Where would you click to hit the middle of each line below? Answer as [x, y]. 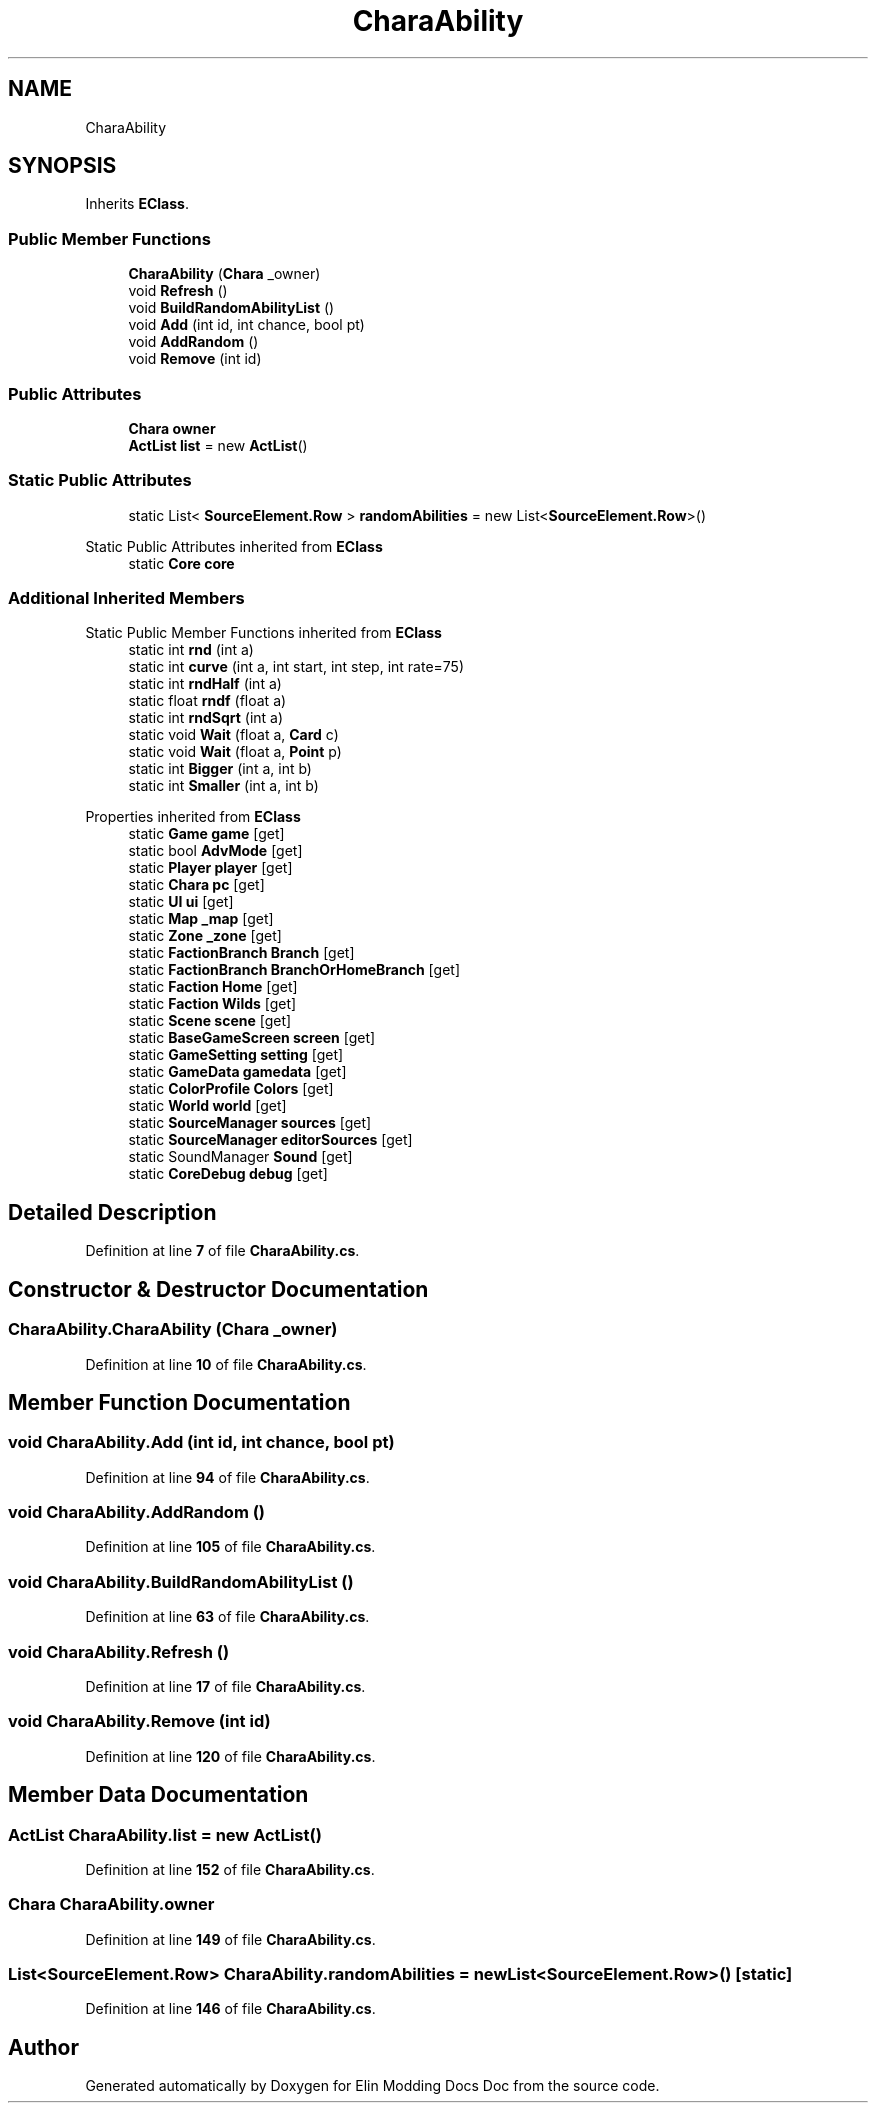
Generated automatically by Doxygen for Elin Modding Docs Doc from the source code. [372, 2086]
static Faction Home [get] [213, 987]
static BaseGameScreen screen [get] [252, 1038]
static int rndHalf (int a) [205, 684]
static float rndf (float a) [207, 701]
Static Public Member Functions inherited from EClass [263, 633]
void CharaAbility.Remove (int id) [139, 1721]
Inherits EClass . [137, 204]
